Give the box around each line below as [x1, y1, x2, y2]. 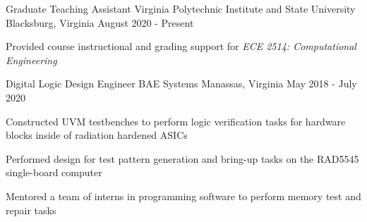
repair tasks [6, 202, 56, 217]
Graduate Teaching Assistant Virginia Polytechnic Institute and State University [6, 1, 356, 16]
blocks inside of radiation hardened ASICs [6, 128, 188, 142]
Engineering [6, 52, 57, 67]
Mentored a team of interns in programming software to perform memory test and [6, 188, 361, 203]
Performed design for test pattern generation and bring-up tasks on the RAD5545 [6, 151, 359, 166]
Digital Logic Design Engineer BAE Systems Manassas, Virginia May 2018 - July [6, 76, 357, 91]
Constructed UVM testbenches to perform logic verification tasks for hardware [6, 113, 346, 128]
